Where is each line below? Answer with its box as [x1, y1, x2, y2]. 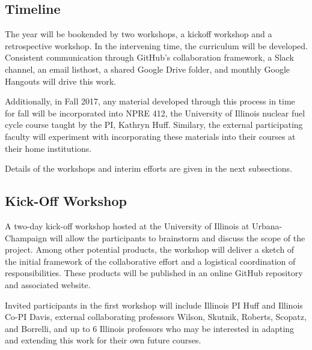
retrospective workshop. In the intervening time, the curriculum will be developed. [5, 39, 308, 52]
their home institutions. [5, 142, 92, 154]
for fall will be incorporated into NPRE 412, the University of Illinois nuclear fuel [5, 106, 305, 119]
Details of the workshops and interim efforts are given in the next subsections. [5, 162, 293, 175]
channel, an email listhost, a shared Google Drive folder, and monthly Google [5, 62, 290, 75]
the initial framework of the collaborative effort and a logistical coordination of [5, 255, 296, 267]
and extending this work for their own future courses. [5, 334, 201, 346]
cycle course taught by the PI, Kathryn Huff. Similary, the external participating [5, 118, 303, 131]
